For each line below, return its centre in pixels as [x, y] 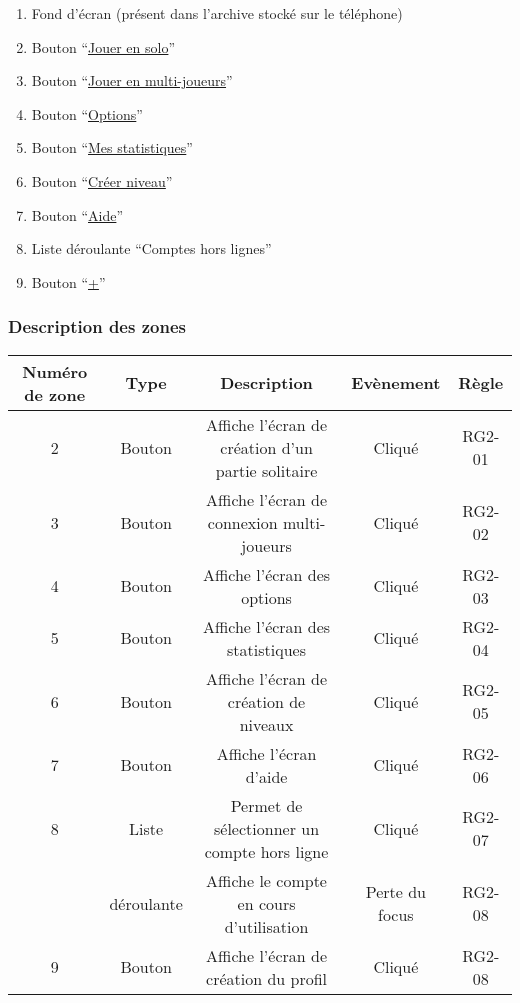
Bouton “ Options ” [87, 113]
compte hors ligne [266, 851]
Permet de [266, 805]
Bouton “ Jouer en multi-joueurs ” [132, 80]
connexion [242, 522]
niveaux [266, 724]
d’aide [266, 776]
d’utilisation [266, 926]
